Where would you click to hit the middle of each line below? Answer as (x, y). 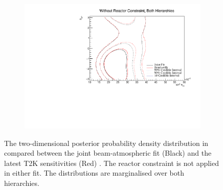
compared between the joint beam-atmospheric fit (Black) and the (108, 153)
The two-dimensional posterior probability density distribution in (106, 143)
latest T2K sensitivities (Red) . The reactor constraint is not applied (111, 163)
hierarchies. (22, 183)
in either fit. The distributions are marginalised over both (94, 173)
